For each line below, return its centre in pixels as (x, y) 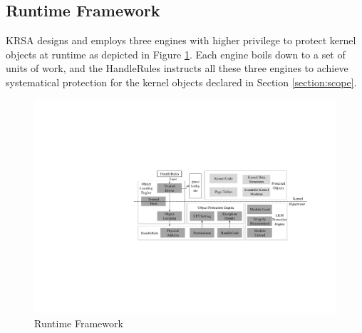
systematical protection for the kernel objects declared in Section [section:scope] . (181, 82)
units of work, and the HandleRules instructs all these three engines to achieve (177, 68)
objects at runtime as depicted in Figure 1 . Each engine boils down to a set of (176, 54)
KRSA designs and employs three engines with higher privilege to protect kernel (181, 40)
